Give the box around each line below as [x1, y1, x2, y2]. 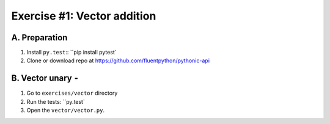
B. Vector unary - [11, 73, 79, 84]
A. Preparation [11, 32, 68, 43]
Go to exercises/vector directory [26, 89, 118, 97]
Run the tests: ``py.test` [26, 98, 85, 105]
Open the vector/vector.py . [26, 107, 105, 114]
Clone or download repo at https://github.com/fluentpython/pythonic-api [26, 57, 210, 64]
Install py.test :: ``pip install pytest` [26, 49, 117, 56]
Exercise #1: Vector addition [11, 9, 156, 23]
